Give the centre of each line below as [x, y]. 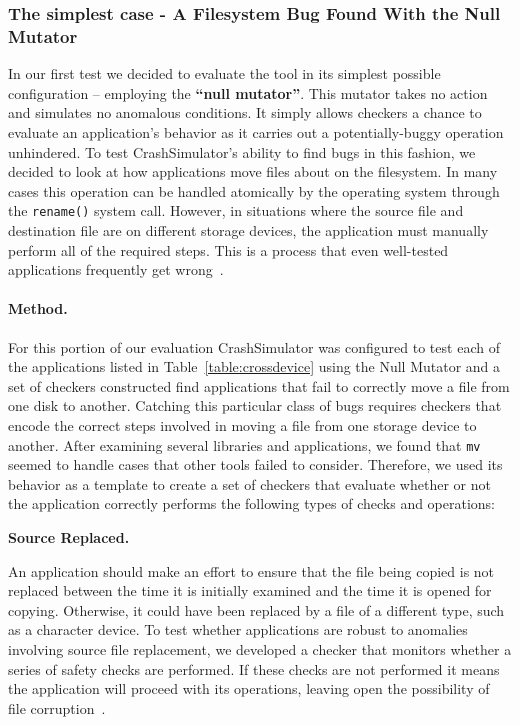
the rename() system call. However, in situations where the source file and [236, 210]
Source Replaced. [69, 536]
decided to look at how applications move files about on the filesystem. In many [253, 171]
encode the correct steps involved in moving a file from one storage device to [242, 424]
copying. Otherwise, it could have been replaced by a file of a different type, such [256, 609]
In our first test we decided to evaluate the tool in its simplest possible [224, 73]
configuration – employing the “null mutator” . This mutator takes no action [248, 92]
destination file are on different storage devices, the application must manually [248, 229]
